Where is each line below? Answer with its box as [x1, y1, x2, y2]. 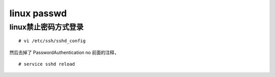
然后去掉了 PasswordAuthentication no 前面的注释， [9, 49, 119, 56]
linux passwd [9, 8, 67, 19]
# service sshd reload [18, 61, 75, 67]
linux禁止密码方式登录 [9, 22, 84, 32]
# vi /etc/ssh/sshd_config [18, 38, 86, 44]
